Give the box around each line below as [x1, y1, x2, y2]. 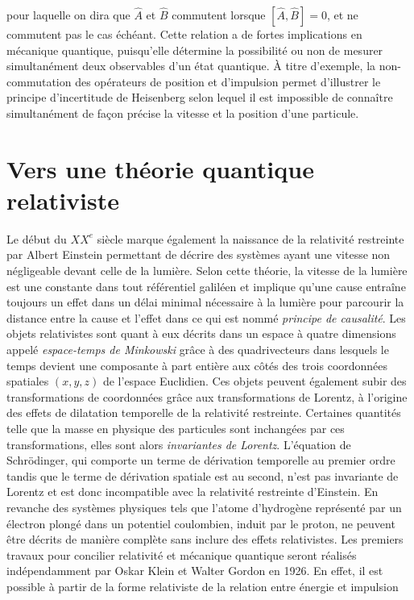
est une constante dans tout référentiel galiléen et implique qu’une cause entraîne [6, 277, 406, 294]
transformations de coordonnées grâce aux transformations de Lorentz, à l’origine [6, 388, 408, 405]
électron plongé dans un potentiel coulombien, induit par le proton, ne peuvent [6, 515, 395, 531]
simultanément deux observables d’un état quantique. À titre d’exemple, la [6, 57, 376, 74]
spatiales [6, 373, 49, 390]
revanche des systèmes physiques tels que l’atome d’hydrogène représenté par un [6, 498, 402, 515]
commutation [6, 73, 72, 90]
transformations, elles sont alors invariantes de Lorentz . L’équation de [6, 435, 351, 452]
